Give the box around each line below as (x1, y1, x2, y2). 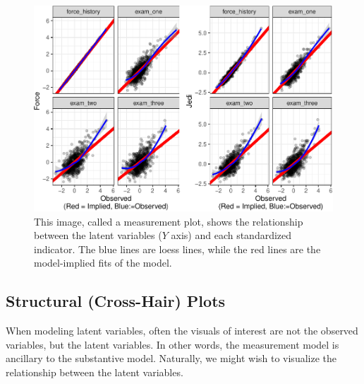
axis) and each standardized (171, 228, 292, 243)
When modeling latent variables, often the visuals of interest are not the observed (6, 323, 358, 338)
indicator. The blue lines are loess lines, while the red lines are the (34, 241, 321, 256)
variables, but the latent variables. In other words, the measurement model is (6, 337, 339, 351)
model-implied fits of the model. (34, 255, 172, 270)
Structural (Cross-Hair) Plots (6, 290, 226, 312)
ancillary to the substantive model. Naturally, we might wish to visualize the (6, 351, 336, 366)
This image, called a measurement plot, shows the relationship (34, 214, 303, 228)
